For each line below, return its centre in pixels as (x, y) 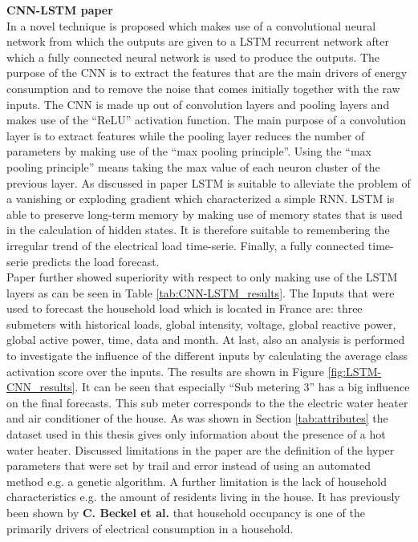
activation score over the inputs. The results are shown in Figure (165, 371)
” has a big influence (359, 387)
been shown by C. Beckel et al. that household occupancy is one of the (186, 512)
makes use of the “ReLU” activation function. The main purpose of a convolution (207, 120)
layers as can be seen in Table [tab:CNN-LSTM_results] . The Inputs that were (201, 292)
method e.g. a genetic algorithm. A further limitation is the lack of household (197, 481)
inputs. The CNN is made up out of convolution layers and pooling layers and (198, 104)
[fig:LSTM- (355, 371)
